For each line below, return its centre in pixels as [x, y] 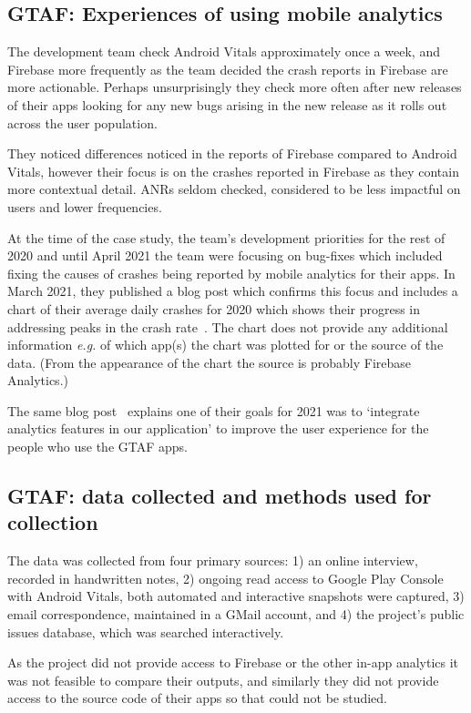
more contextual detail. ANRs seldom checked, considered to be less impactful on [234, 189]
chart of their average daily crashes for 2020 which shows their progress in [214, 308]
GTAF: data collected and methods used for [220, 496]
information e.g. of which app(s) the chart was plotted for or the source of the [225, 345]
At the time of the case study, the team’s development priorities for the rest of [226, 237]
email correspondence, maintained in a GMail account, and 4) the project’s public [236, 614]
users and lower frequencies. [85, 206]
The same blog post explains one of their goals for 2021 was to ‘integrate [214, 410]
